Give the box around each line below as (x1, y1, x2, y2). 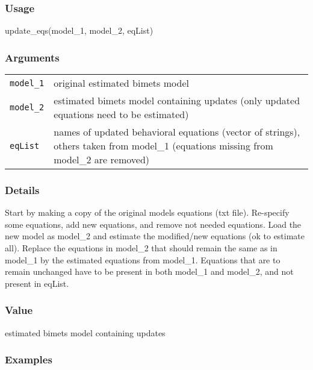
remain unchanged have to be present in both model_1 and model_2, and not (5, 265, 294, 278)
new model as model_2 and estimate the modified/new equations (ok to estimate (5, 230, 305, 242)
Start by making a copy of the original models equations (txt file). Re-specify (5, 206, 290, 219)
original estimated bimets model (54, 76, 189, 90)
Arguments (5, 49, 60, 64)
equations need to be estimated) (54, 107, 189, 122)
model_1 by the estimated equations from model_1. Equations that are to (5, 253, 280, 266)
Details (5, 182, 40, 197)
